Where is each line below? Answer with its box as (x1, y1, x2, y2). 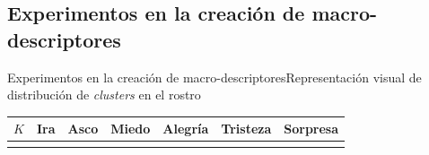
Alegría (162, 119, 209, 138)
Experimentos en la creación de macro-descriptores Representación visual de (7, 67, 422, 86)
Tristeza (221, 119, 272, 138)
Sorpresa (284, 119, 339, 138)
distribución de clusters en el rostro (7, 85, 201, 104)
